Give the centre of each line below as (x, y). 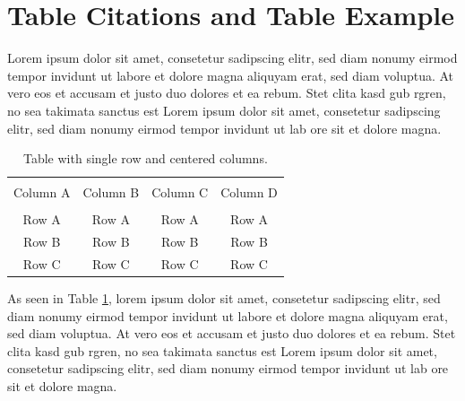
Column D (249, 192)
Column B (111, 192)
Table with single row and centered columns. (145, 158)
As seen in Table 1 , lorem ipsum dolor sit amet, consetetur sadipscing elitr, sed (224, 298)
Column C (180, 192)
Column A (42, 192)
